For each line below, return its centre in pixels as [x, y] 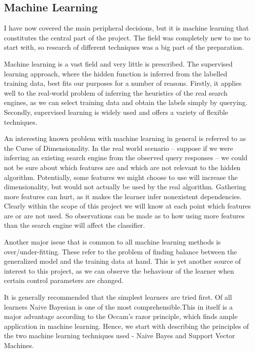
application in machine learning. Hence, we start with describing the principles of [127, 326]
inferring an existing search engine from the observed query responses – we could [126, 158]
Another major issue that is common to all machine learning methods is [112, 242]
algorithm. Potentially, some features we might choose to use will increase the [121, 177]
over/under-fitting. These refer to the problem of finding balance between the [121, 251]
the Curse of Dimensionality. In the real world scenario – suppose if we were [119, 148]
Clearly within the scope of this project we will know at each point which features [127, 206]
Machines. [19, 345]
